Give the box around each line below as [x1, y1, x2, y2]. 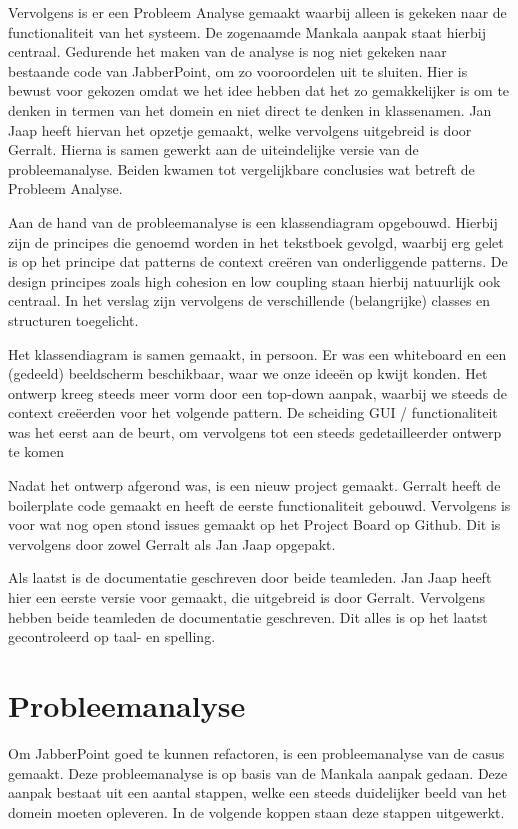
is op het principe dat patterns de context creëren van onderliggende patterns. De [8, 251, 508, 272]
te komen [8, 441, 64, 462]
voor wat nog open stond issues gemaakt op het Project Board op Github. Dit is [8, 514, 501, 535]
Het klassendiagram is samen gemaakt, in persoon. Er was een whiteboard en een [8, 343, 507, 364]
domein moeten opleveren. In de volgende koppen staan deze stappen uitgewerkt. [8, 801, 505, 822]
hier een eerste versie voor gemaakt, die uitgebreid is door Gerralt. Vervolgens [8, 587, 486, 608]
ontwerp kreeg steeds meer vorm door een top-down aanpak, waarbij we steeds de [8, 382, 508, 403]
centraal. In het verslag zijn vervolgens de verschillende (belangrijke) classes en [8, 290, 491, 311]
